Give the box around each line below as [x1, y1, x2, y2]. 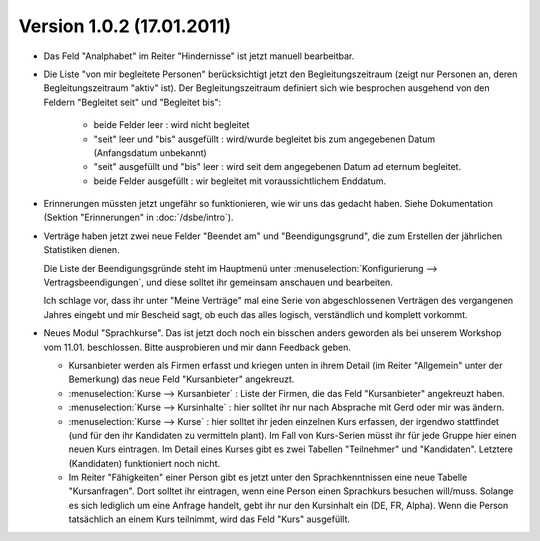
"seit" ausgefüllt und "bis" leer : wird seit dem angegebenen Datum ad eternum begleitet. [93, 161, 462, 173]
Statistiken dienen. [43, 244, 120, 256]
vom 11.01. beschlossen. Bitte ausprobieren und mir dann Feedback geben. [43, 341, 352, 353]
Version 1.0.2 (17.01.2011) [18, 15, 232, 37]
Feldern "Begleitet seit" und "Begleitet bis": [43, 96, 222, 108]
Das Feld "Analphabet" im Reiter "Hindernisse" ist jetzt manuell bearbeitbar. [43, 50, 355, 62]
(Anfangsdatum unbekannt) [93, 146, 207, 159]
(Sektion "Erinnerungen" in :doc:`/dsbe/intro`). [43, 211, 234, 224]
